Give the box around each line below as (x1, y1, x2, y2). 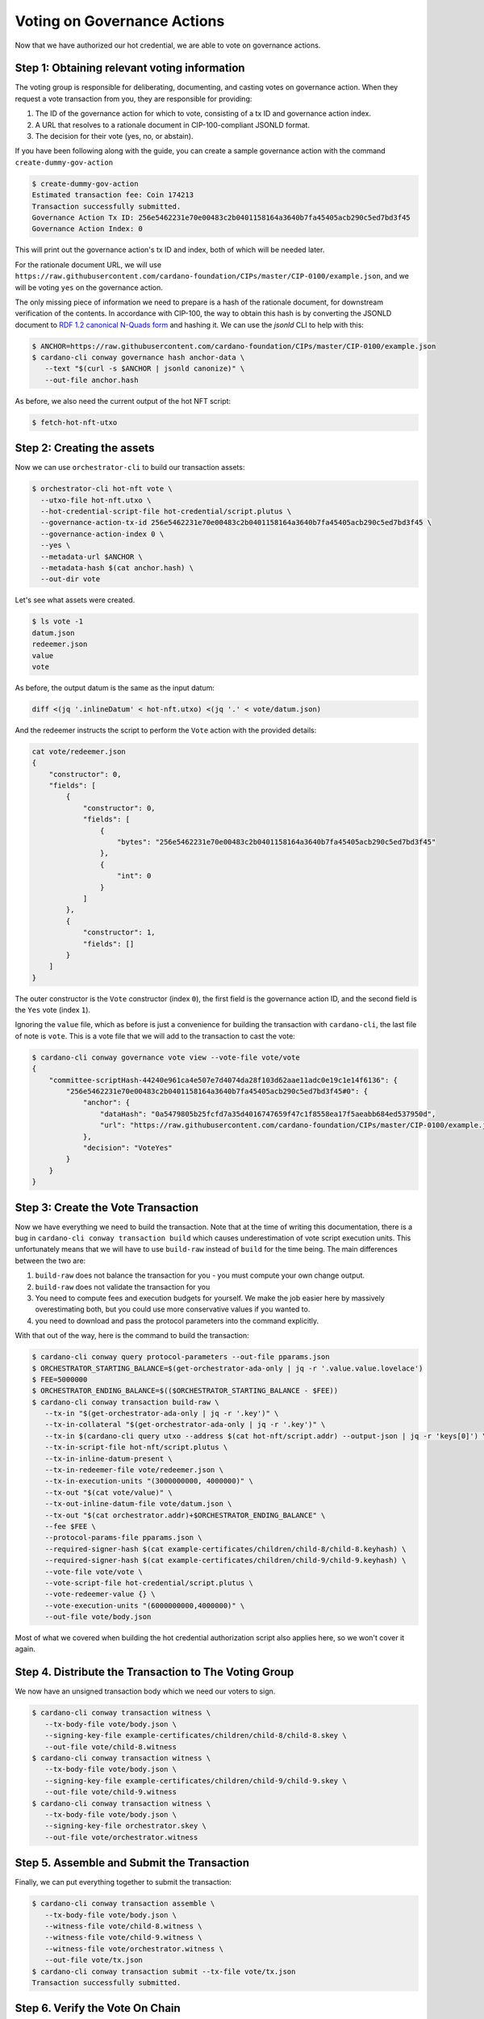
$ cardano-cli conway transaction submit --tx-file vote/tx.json (31, 1967, 296, 1976)
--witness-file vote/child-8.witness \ (44, 1921, 202, 1930)
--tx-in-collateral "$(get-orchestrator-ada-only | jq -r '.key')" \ (44, 1420, 326, 1429)
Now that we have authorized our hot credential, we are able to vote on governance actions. (15, 40, 321, 50)
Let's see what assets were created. (15, 595, 136, 605)
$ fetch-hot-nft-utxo (31, 418, 118, 427)
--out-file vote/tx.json (44, 1955, 143, 1965)
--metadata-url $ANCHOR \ (40, 552, 143, 561)
